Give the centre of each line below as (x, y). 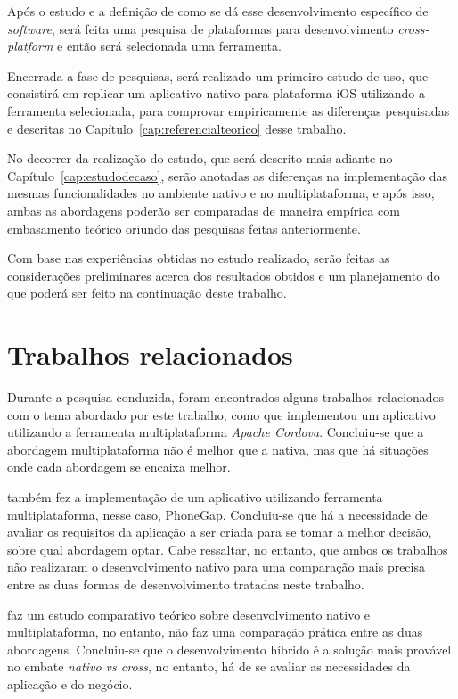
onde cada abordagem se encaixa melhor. (119, 467)
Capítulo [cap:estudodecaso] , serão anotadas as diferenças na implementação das (228, 175)
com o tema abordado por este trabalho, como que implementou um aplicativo (221, 414)
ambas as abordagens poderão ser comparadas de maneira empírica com (204, 210)
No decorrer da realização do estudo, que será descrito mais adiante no (200, 158)
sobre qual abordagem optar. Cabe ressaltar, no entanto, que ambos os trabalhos (228, 549)
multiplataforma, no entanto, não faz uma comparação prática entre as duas (215, 632)
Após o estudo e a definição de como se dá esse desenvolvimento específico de (218, 11)
